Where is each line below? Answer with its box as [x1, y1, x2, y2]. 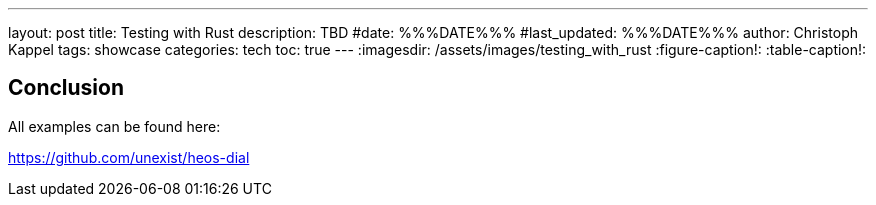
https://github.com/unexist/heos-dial [8, 148, 250, 166]
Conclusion [8, 75, 125, 101]
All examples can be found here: [8, 117, 221, 135]
